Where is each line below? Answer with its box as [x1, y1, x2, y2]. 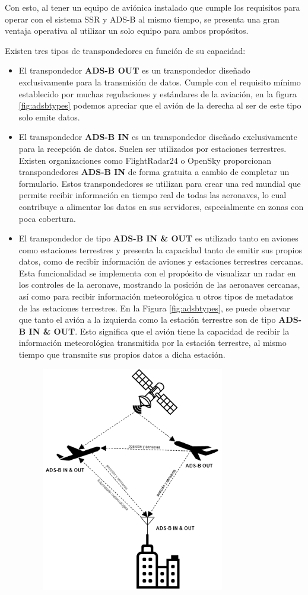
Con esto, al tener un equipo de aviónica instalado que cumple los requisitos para [5, 1, 300, 13]
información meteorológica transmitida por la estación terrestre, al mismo [18, 336, 287, 349]
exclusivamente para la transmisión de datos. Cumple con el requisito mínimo [18, 75, 301, 88]
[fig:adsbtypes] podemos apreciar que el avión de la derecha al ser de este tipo [18, 99, 301, 112]
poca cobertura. [18, 212, 76, 224]
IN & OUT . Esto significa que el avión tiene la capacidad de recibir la [28, 324, 290, 337]
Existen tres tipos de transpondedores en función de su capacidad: [5, 44, 246, 56]
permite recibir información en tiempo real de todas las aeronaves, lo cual [18, 189, 287, 201]
